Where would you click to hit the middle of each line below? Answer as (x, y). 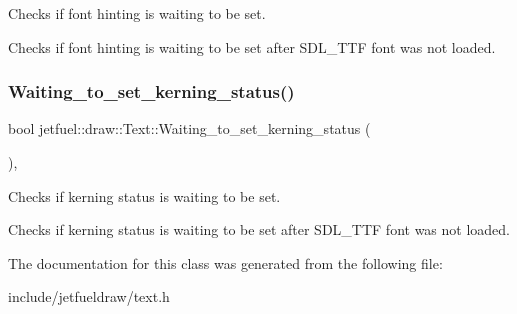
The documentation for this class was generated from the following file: (225, 262)
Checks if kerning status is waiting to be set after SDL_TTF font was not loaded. (259, 229)
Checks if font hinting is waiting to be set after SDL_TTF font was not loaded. (252, 46)
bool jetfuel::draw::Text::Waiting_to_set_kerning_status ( (189, 128)
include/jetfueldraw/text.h (89, 296)
